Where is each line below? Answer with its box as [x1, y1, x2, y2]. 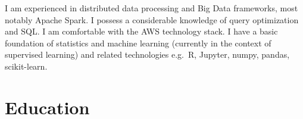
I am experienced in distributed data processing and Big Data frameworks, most [5, 2, 298, 14]
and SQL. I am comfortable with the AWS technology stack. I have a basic [5, 25, 278, 37]
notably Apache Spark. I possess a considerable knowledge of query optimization [5, 13, 299, 26]
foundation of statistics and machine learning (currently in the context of [5, 36, 271, 49]
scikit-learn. [5, 59, 48, 72]
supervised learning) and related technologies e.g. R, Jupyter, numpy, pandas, [5, 48, 290, 61]
